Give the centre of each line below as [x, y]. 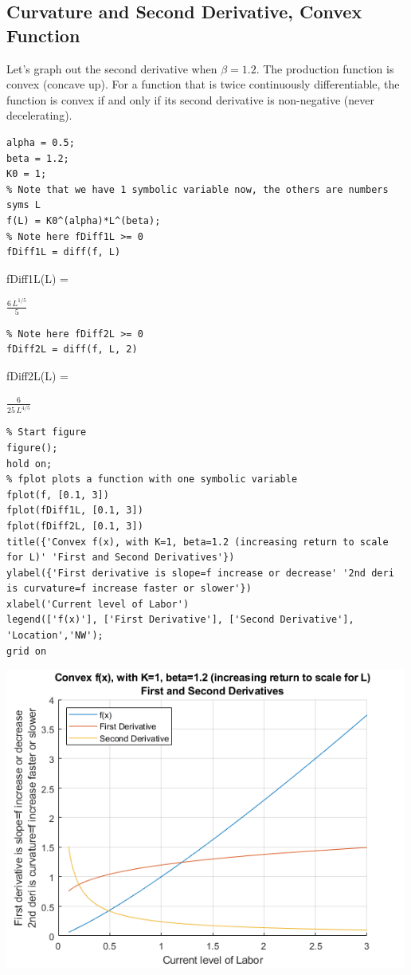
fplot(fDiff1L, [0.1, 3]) [75, 511]
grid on [27, 651]
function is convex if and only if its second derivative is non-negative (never [190, 99]
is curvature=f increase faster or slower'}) [129, 589]
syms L [23, 205]
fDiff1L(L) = [37, 278]
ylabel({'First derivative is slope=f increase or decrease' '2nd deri [200, 573]
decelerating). [39, 115]
